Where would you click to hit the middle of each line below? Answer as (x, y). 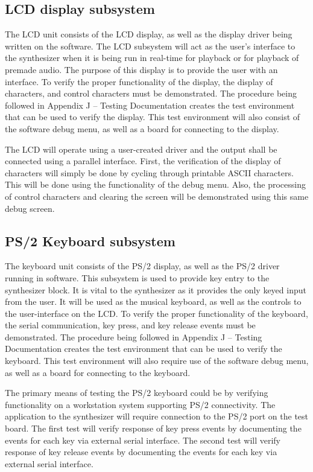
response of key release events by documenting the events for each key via (141, 452)
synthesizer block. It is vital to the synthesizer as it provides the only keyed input (156, 289)
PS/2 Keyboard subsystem (90, 241)
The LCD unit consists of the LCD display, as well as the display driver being (149, 34)
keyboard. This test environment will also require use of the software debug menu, (157, 361)
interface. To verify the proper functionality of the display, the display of (139, 81)
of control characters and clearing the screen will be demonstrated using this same (157, 196)
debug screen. (30, 208)
